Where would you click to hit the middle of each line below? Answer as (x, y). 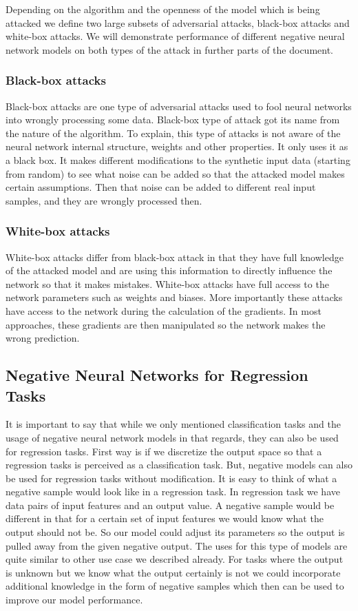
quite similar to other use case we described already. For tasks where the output (175, 559)
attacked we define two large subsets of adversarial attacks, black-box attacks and (178, 22)
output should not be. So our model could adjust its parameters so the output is (175, 532)
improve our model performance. (74, 600)
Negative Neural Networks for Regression (157, 375)
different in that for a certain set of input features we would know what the (165, 518)
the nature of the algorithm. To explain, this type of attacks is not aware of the (173, 133)
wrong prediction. (43, 338)
